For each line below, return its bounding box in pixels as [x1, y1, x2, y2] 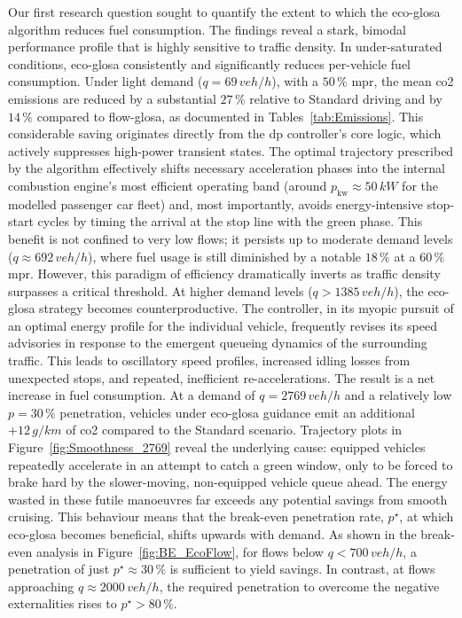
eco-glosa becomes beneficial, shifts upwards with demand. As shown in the [8, 525, 417, 544]
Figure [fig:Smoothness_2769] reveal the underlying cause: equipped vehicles [8, 438, 426, 457]
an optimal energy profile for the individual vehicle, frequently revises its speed [8, 316, 437, 334]
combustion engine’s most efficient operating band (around [8, 176, 327, 194]
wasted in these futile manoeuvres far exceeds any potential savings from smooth [8, 489, 448, 508]
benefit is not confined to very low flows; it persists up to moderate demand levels [8, 229, 453, 247]
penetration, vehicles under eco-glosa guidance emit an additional [59, 403, 415, 421]
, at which [399, 507, 454, 526]
